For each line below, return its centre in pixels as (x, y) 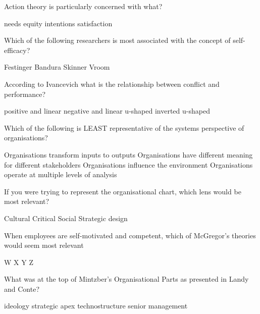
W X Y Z (19, 262)
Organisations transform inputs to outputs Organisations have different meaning (128, 154)
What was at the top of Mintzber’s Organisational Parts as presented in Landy (126, 279)
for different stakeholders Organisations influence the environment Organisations (128, 164)
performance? (25, 94)
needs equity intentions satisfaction (58, 23)
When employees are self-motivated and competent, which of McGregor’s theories (130, 235)
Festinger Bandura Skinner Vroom (57, 67)
